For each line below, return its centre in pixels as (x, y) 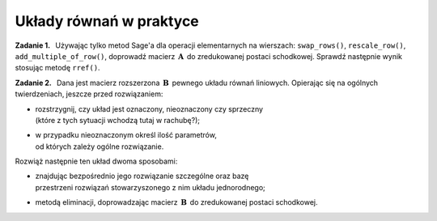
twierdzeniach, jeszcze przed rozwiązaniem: (89, 94)
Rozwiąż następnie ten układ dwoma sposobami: (96, 161)
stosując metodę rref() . (57, 68)
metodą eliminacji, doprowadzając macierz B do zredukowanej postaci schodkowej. (176, 202)
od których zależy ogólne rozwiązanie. (100, 147)
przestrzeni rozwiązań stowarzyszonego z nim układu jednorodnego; (151, 187)
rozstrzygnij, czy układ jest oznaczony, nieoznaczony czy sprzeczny (149, 108)
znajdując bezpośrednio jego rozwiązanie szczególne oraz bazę (142, 176)
